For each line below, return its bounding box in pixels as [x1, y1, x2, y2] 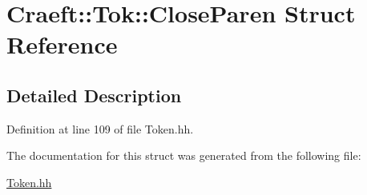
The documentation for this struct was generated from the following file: [6, 147, 361, 164]
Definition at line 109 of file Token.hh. [6, 120, 194, 137]
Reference [6, 28, 118, 61]
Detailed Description [6, 82, 182, 107]
